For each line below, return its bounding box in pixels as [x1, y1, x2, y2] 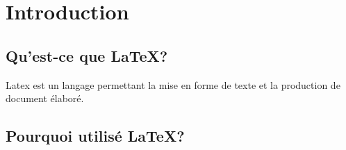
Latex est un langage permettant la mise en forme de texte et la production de [6, 77, 340, 92]
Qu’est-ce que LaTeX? [6, 44, 168, 66]
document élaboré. [6, 91, 84, 106]
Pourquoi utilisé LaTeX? [6, 125, 185, 147]
